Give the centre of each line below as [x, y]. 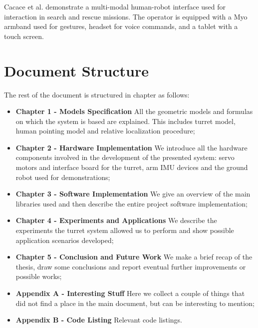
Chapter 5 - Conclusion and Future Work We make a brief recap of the [134, 257]
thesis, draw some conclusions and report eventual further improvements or [131, 266]
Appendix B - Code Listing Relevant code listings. [99, 320]
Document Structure [77, 70]
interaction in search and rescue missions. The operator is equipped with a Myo [126, 16]
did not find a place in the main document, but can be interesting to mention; [135, 303]
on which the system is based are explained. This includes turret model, [126, 121]
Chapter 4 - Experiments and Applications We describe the [116, 220]
